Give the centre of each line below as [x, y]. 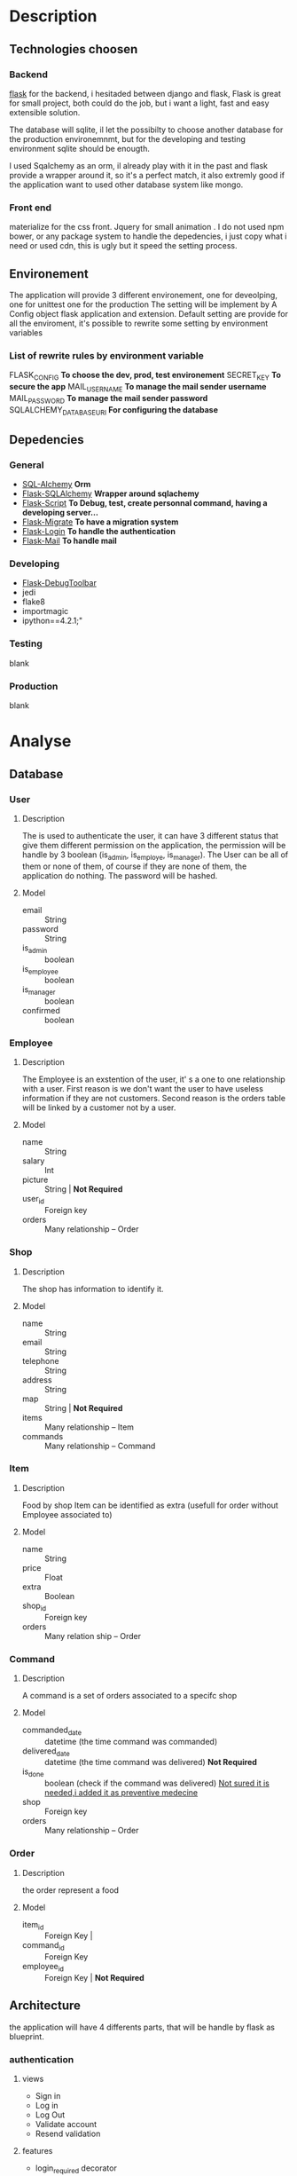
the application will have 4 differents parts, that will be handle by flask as [142, 2027]
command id [43, 1947]
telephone [40, 1360]
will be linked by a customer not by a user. [99, 1108]
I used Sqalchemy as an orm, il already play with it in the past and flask [139, 165]
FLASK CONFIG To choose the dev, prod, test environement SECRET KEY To [145, 376]
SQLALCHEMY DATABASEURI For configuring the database [114, 410]
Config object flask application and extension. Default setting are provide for [149, 313]
